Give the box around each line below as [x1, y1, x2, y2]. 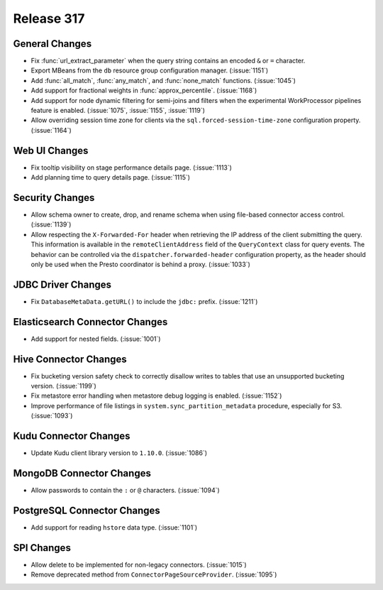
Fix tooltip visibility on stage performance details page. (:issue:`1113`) [30, 163, 232, 172]
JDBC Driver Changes [13, 278, 112, 290]
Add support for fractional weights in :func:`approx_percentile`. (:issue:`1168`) [30, 86, 257, 95]
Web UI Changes [13, 144, 89, 156]
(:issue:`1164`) [30, 126, 72, 134]
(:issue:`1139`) [30, 220, 72, 229]
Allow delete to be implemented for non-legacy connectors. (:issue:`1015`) [30, 560, 248, 569]
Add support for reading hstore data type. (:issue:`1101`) [30, 523, 198, 532]
